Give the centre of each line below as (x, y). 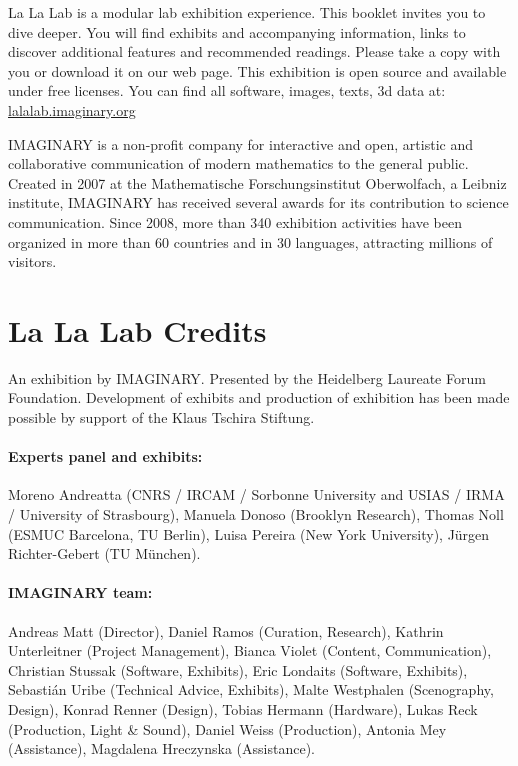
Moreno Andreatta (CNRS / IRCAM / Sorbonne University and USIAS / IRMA (256, 494)
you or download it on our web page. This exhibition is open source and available (257, 70)
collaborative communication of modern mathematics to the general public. (238, 163)
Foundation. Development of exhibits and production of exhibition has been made (259, 397)
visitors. (32, 261)
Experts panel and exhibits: (105, 456)
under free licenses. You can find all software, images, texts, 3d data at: (227, 90)
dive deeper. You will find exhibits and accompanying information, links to (237, 31)
